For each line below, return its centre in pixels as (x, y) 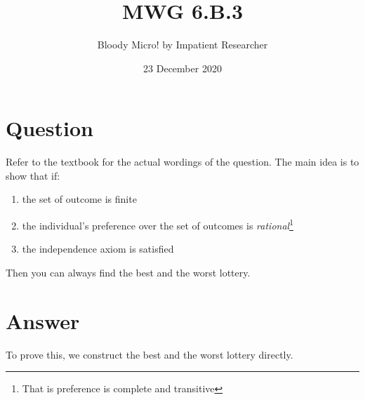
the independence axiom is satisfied (98, 249)
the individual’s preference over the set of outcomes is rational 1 (158, 224)
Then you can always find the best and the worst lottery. (128, 272)
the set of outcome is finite (79, 199)
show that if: (33, 175)
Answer (43, 320)
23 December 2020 (182, 68)
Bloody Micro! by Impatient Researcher (182, 45)
